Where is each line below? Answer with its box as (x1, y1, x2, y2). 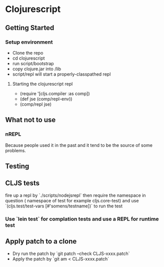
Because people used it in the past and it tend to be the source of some (5, 142, 152, 148)
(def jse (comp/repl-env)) (19, 96, 72, 102)
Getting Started (5, 24, 54, 32)
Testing (5, 162, 29, 170)
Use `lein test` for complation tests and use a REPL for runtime (5, 215, 159, 222)
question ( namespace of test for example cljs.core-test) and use (5, 197, 139, 203)
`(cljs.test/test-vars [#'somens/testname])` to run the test (5, 203, 123, 209)
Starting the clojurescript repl (12, 81, 73, 87)
